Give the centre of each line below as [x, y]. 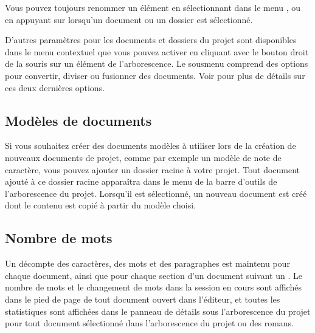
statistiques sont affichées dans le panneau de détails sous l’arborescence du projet [158, 311]
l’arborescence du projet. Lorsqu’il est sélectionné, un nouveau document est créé [156, 193]
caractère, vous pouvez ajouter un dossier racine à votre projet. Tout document [153, 169]
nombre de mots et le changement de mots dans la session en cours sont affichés [153, 287]
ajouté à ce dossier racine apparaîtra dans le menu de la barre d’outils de [141, 181]
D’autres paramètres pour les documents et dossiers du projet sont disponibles [151, 40]
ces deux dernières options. [55, 87]
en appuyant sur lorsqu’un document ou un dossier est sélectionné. [129, 19]
